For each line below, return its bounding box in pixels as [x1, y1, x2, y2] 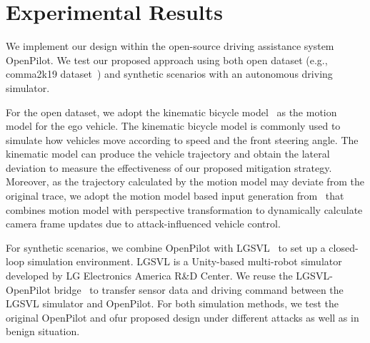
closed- [329, 240, 359, 255]
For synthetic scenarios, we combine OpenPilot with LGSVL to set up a [6, 240, 326, 255]
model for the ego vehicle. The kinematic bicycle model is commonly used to [6, 118, 341, 133]
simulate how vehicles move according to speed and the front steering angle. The [6, 132, 359, 147]
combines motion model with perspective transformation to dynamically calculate [6, 202, 363, 217]
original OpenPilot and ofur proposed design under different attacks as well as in [6, 309, 359, 324]
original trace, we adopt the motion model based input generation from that [6, 188, 344, 203]
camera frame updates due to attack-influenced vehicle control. [6, 216, 281, 231]
